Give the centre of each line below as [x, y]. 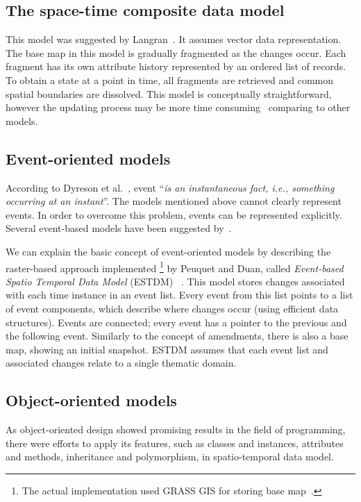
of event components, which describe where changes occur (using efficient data [172, 308]
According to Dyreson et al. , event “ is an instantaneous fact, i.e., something [170, 187]
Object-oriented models [91, 400]
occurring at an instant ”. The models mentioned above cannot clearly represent [174, 201]
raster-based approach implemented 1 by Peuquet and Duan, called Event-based [175, 267]
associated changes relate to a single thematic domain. [121, 363]
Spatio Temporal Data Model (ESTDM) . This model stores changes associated [175, 281]
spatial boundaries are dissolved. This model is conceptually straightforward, [169, 93]
